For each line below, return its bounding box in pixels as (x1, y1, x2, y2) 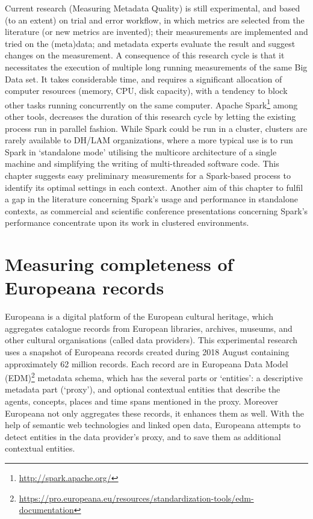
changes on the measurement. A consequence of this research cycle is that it (5, 49, 285, 61)
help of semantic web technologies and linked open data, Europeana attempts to (5, 418, 301, 431)
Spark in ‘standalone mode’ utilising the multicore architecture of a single (5, 145, 277, 158)
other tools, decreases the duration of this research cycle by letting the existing (5, 110, 296, 122)
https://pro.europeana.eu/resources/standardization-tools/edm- (19, 491, 254, 504)
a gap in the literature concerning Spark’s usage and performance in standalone (5, 193, 299, 205)
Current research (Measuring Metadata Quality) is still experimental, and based (5, 2, 300, 14)
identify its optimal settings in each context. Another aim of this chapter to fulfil (5, 181, 303, 193)
